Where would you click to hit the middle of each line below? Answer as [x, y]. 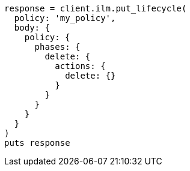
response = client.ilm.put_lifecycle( [96, 8]
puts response [37, 143]
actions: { [80, 66]
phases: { [57, 47]
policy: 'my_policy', [65, 18]
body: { [32, 28]
